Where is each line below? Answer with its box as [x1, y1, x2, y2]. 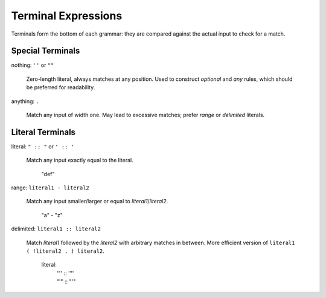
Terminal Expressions [11, 9, 123, 22]
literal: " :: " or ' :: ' [11, 142, 75, 150]
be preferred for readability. [26, 84, 95, 91]
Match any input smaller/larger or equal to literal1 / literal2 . [26, 198, 168, 205]
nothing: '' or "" [11, 62, 54, 69]
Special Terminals [11, 46, 80, 56]
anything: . [11, 97, 39, 105]
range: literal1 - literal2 [11, 184, 90, 191]
